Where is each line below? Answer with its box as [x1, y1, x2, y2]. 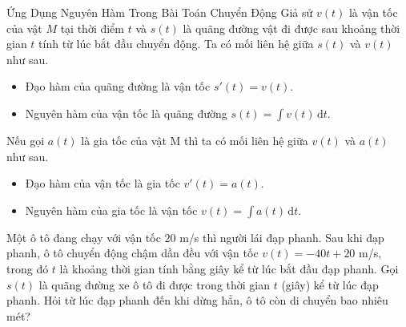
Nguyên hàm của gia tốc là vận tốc [25, 201, 198, 218]
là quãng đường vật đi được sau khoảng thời [183, 19, 400, 36]
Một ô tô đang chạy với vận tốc [6, 228, 161, 245]
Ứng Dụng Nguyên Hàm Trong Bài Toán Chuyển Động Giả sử [6, 4, 313, 20]
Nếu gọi [6, 131, 45, 148]
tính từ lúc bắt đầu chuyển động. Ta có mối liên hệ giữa [38, 35, 314, 52]
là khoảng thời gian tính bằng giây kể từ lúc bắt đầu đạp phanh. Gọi [59, 260, 399, 277]
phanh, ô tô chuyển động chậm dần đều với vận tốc [6, 244, 259, 261]
